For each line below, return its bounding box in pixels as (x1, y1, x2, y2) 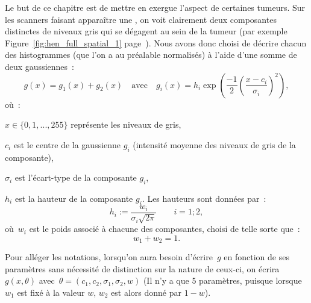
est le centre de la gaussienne (13, 138, 121, 151)
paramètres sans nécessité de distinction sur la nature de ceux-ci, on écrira (5, 262, 280, 275)
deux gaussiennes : (5, 60, 74, 72)
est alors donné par (111, 286, 182, 299)
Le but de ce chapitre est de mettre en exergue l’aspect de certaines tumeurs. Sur (5, 1, 306, 13)
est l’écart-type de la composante (14, 171, 137, 184)
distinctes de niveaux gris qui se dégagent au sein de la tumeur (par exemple (5, 25, 287, 37)
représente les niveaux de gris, (71, 118, 181, 131)
